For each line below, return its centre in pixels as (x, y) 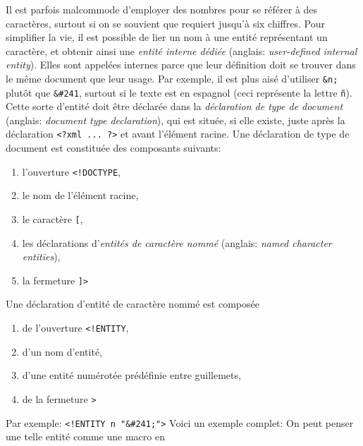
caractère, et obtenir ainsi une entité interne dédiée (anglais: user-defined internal (181, 50)
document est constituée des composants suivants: (113, 148)
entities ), (41, 257)
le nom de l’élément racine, (80, 195)
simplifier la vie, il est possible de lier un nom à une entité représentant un (167, 37)
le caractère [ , (53, 218)
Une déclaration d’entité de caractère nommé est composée (133, 304)
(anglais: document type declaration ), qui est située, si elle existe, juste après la (176, 120)
